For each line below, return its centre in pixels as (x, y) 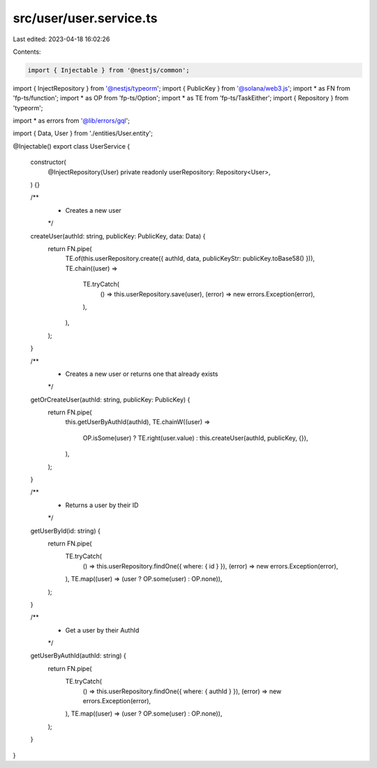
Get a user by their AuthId (102, 630)
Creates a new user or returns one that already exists (142, 374)
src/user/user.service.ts (85, 18)
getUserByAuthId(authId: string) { (79, 656)
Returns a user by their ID (102, 505)
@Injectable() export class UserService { (72, 146)
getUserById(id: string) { (65, 531)
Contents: (27, 52)
